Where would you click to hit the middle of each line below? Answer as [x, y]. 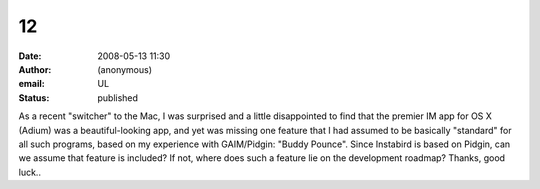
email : [31, 84]
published [118, 97]
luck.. [30, 172]
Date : [30, 56]
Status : [34, 97]
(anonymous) [125, 69]
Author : [35, 69]
